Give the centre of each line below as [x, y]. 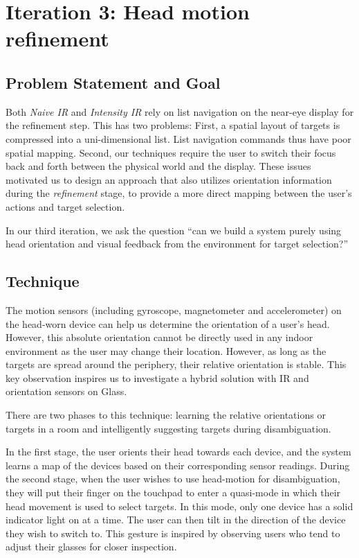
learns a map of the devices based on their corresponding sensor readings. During [178, 465]
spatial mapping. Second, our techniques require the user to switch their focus [171, 152]
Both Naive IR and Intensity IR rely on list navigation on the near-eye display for [180, 111]
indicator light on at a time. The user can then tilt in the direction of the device [176, 520]
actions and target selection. [65, 206]
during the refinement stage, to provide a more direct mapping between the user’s [179, 193]
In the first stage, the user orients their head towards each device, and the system [178, 452]
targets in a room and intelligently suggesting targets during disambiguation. [168, 428]
